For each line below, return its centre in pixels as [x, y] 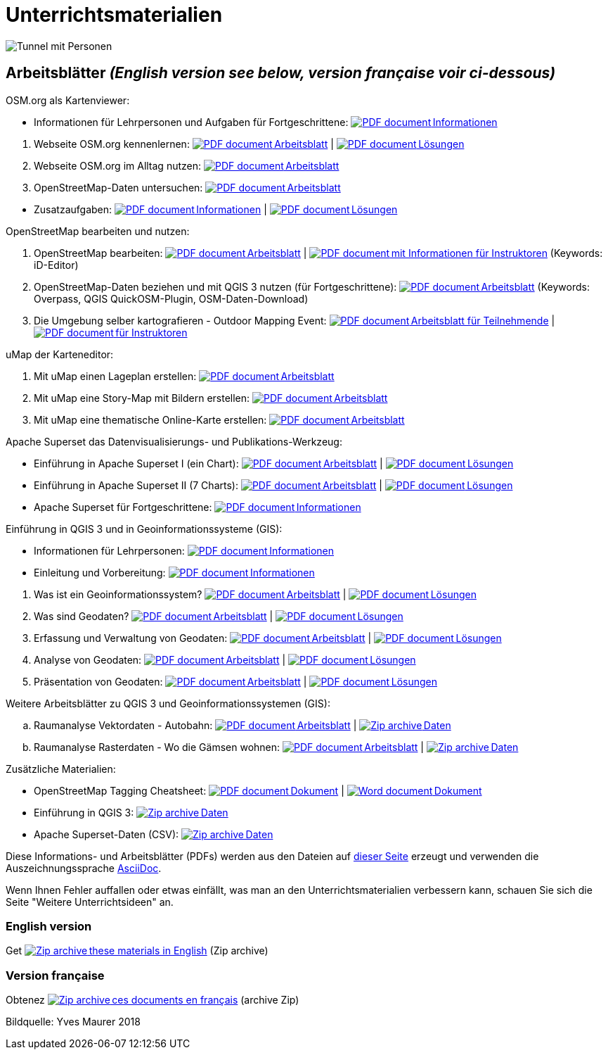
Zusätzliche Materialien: [61, 769]
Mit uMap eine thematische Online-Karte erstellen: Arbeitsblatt [219, 419]
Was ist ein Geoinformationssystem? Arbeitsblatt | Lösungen [255, 594]
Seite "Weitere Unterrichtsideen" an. [90, 902]
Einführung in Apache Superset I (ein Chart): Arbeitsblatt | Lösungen [274, 463]
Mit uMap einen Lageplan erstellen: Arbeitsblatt [184, 376]
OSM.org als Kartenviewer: [68, 100]
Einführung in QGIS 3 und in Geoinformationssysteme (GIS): [144, 529]
